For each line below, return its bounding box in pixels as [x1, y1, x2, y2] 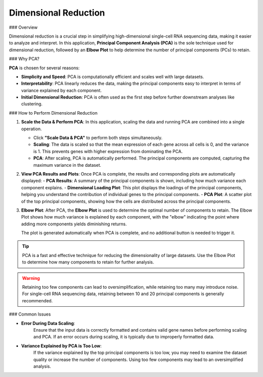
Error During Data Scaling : [21, 320, 75, 326]
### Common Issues [9, 311, 51, 317]
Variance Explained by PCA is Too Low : [21, 343, 102, 349]
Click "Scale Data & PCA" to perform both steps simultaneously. [33, 135, 163, 141]
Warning [22, 275, 40, 281]
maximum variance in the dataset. [33, 162, 102, 168]
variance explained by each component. [21, 87, 102, 93]
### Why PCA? [9, 56, 40, 62]
